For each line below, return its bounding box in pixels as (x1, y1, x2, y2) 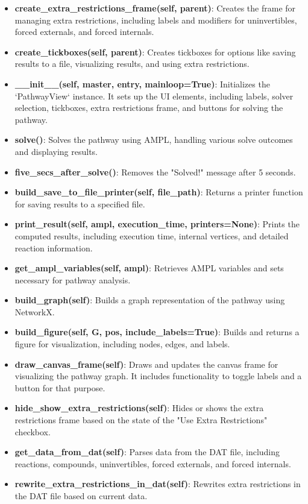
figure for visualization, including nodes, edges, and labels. (14, 338, 230, 350)
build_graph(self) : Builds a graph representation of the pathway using (14, 294, 285, 306)
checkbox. (14, 425, 51, 438)
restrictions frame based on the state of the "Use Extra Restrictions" (14, 414, 268, 426)
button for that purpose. (14, 381, 105, 394)
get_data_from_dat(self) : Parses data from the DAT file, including (14, 446, 280, 458)
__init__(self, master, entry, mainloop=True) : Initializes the (14, 77, 270, 90)
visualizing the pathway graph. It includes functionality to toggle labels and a (14, 370, 302, 382)
